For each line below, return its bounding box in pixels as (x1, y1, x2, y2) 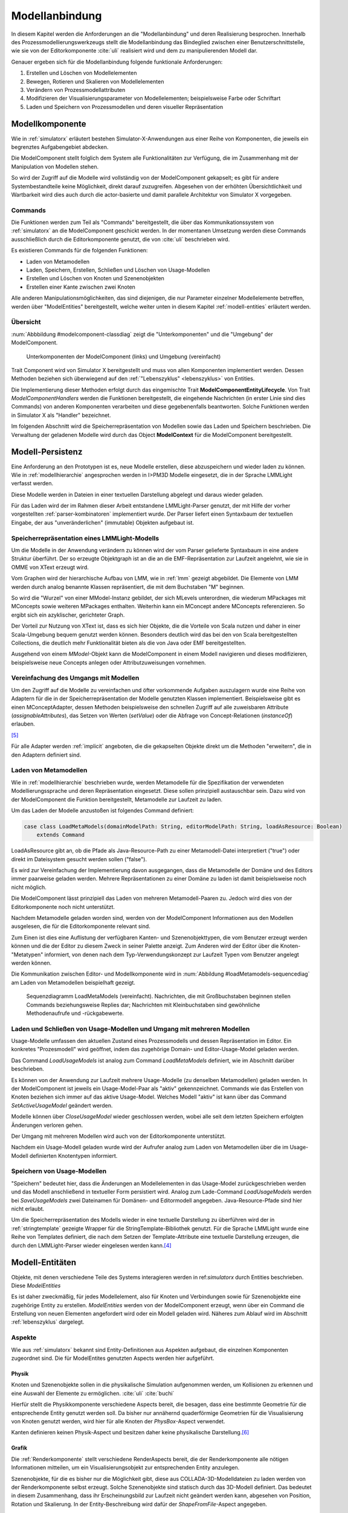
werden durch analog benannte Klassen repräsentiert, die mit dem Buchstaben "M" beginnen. (11, 583, 245, 590)
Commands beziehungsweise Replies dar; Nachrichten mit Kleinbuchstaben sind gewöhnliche (26, 1001, 260, 1008)
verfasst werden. (11, 480, 54, 487)
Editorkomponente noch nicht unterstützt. (11, 903, 115, 910)
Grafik (11, 1444, 27, 1452)
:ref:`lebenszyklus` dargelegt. (11, 1318, 85, 1325)
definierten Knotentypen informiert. (29, 1152, 118, 1159)
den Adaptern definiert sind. (11, 751, 82, 758)
